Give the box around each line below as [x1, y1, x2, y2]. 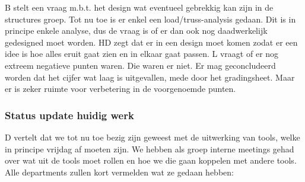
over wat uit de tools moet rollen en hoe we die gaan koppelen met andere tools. [5, 154, 297, 167]
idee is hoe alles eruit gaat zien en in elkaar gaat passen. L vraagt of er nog [5, 47, 279, 60]
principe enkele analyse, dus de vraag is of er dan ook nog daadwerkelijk [5, 24, 268, 37]
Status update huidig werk [5, 107, 134, 122]
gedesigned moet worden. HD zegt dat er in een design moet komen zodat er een [5, 36, 298, 48]
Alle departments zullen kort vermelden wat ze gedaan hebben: [5, 165, 234, 178]
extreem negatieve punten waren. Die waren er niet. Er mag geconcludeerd [5, 59, 276, 71]
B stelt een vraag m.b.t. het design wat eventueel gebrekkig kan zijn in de [5, 1, 274, 13]
